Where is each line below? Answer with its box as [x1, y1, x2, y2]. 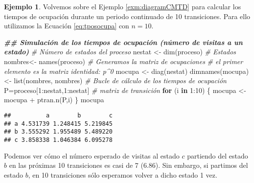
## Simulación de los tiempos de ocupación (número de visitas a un [4, 37, 243, 47]
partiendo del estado [187, 150, 248, 160]
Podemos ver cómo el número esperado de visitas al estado [4, 150, 180, 160]
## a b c [4, 112, 113, 119]
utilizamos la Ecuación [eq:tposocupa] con [4, 21, 129, 31]
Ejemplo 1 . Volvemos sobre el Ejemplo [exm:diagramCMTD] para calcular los [4, 1, 241, 11]
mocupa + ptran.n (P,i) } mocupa [4, 94, 104, 105]
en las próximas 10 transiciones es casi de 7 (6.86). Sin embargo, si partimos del [9, 160, 248, 170]
